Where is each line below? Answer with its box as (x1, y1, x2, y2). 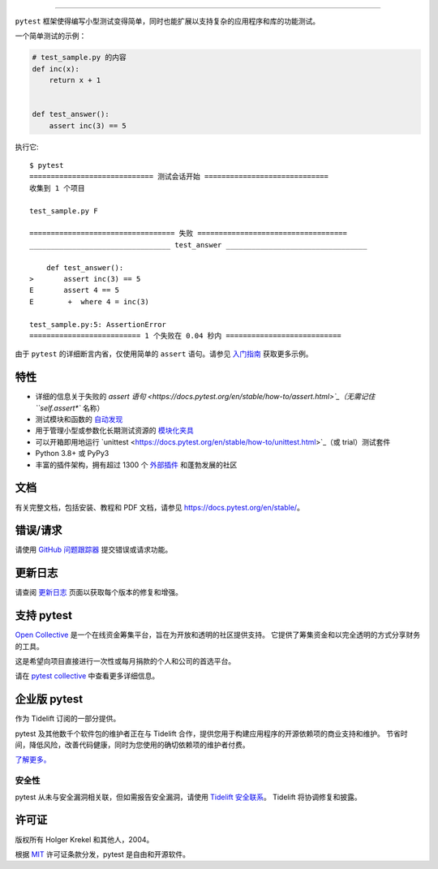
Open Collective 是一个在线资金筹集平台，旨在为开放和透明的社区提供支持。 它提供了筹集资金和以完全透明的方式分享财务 (15, 630, 421, 640)
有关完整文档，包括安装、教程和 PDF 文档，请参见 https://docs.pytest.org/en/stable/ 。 (15, 502, 304, 512)
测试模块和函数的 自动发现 (35, 415, 123, 424)
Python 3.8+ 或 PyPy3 (35, 449, 109, 458)
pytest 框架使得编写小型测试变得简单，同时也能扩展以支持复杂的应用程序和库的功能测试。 (15, 16, 320, 26)
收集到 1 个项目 (29, 183, 85, 192)
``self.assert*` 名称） (35, 402, 105, 413)
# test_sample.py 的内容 (32, 53, 127, 62)
